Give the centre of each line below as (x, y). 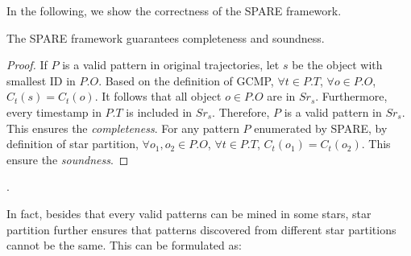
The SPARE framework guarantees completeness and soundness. (166, 37)
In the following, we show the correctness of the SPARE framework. (174, 10)
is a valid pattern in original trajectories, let (171, 65)
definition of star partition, (73, 144)
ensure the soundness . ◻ (68, 159)
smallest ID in (41, 80)
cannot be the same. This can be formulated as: (124, 245)
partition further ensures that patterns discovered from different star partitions (201, 229)
